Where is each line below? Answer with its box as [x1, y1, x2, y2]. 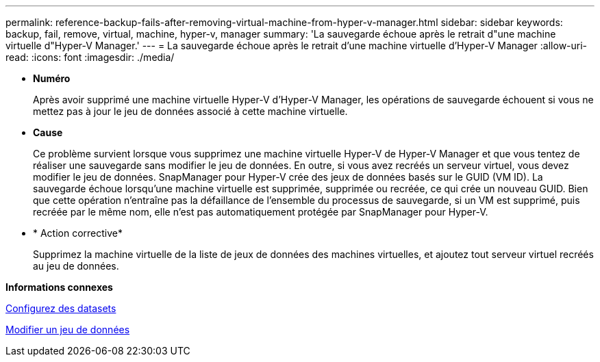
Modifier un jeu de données [5, 324, 130, 335]
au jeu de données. [33, 260, 119, 272]
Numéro [33, 73, 71, 84]
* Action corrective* [33, 227, 123, 239]
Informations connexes [5, 281, 113, 293]
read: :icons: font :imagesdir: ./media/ [5, 51, 175, 63]
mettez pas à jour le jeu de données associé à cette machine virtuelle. [33, 105, 348, 117]
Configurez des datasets [5, 302, 116, 314]
